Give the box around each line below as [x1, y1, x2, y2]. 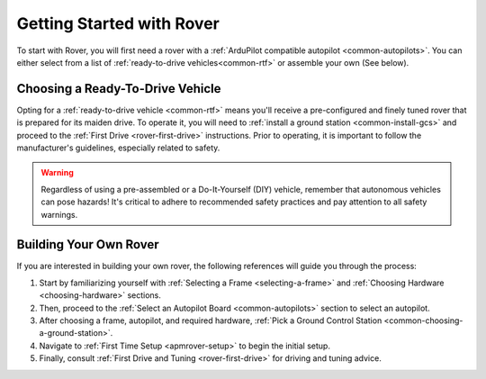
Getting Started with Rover [16, 14, 220, 33]
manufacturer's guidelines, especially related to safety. [16, 142, 220, 153]
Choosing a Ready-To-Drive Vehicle [16, 81, 221, 96]
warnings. [40, 209, 78, 220]
